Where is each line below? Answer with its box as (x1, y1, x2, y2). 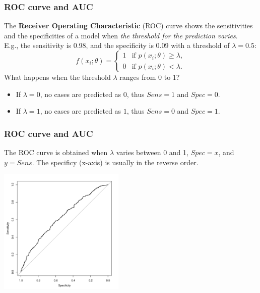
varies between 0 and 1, (116, 147, 188, 157)
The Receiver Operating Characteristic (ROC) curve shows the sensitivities (4, 20, 253, 31)
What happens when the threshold (4, 72, 111, 82)
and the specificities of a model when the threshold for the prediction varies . (4, 30, 238, 40)
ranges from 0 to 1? (119, 72, 180, 82)
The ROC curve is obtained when (4, 147, 108, 157)
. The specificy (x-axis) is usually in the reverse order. (32, 157, 199, 167)
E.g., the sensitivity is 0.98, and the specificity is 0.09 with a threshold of (4, 40, 230, 51)
